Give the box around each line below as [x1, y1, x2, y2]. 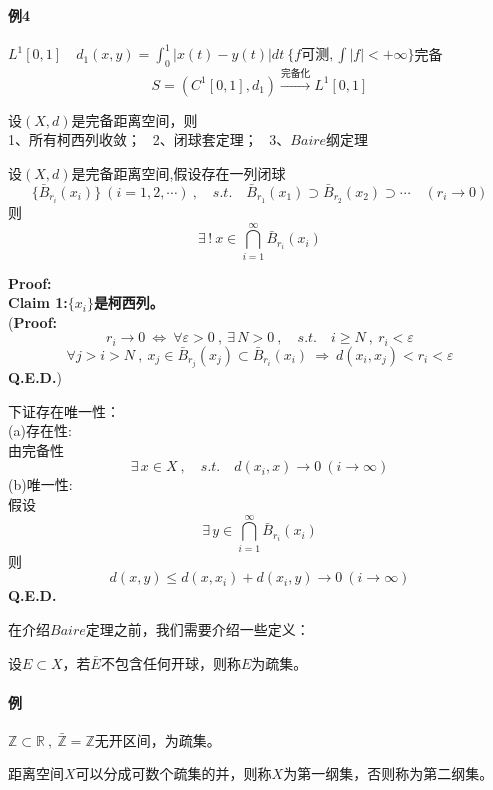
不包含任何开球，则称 [100, 652, 241, 673]
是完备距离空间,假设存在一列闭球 [71, 163, 286, 184]
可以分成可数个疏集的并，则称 [75, 763, 272, 784]
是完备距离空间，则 [71, 109, 198, 130]
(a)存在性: [8, 420, 72, 441]
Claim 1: [8, 292, 68, 313]
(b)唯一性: [8, 474, 73, 495]
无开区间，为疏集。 [94, 729, 221, 750]
